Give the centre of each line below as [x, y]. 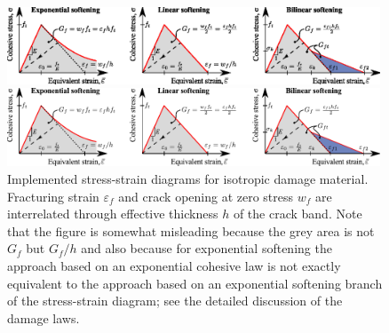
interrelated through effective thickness [113, 214]
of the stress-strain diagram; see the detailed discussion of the [175, 301]
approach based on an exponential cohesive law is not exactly [174, 265]
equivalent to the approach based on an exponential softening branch [195, 283]
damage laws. [44, 317]
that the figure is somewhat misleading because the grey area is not [191, 230]
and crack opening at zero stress [206, 196]
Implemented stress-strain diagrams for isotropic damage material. [188, 178]
